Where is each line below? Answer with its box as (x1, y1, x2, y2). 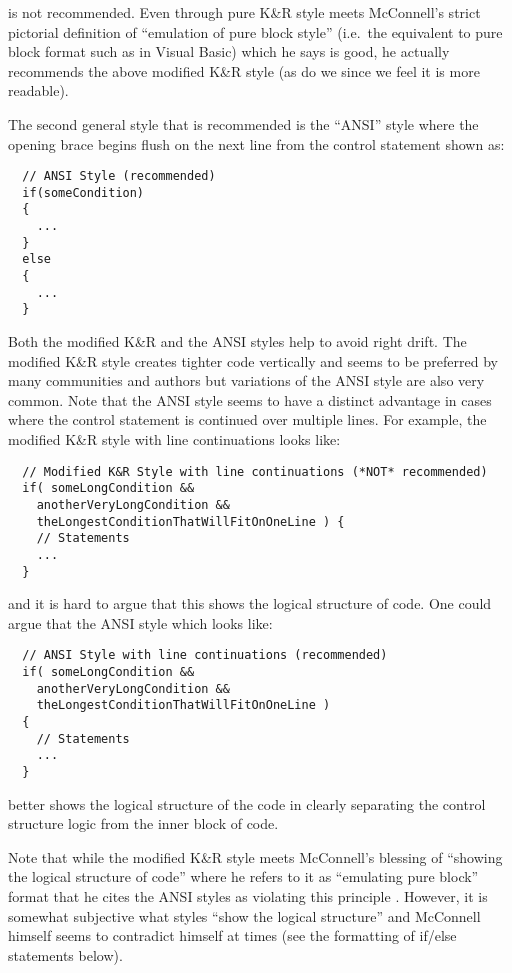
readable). (8, 80, 69, 101)
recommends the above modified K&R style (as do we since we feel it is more (8, 60, 480, 81)
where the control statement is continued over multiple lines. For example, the (8, 409, 487, 430)
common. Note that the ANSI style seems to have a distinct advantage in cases (8, 389, 492, 410)
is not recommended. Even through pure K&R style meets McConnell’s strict (8, 2, 481, 22)
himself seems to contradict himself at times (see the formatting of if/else (8, 925, 457, 946)
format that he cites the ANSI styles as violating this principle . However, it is (8, 886, 488, 907)
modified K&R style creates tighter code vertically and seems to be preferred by (8, 350, 498, 371)
